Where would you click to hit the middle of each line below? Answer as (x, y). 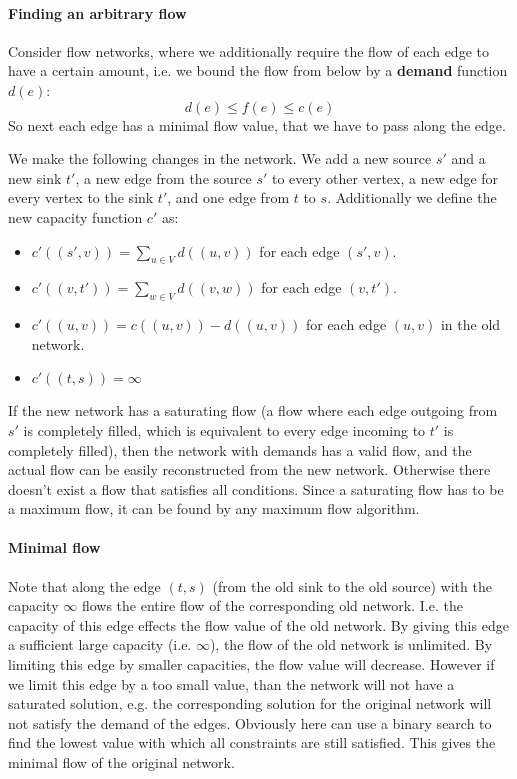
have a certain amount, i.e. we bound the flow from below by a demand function (258, 70)
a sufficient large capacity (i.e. (100, 644)
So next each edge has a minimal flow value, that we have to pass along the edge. (257, 124)
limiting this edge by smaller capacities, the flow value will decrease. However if (251, 664)
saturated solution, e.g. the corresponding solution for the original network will (250, 703)
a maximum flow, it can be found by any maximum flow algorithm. (214, 508)
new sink (35, 177)
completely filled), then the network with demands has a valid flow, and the (240, 449)
